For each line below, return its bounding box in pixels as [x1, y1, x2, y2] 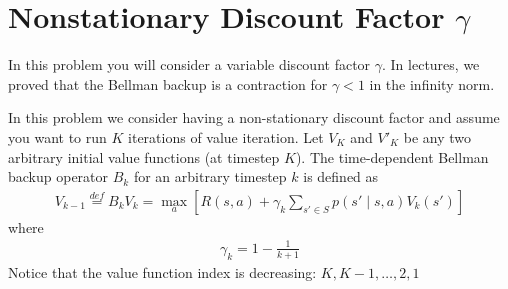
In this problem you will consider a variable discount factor [8, 54, 371, 75]
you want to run [8, 126, 107, 147]
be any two [403, 126, 472, 147]
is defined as [303, 166, 379, 187]
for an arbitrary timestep [133, 166, 287, 187]
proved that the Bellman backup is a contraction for [8, 73, 328, 94]
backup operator [8, 166, 109, 187]
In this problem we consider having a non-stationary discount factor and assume [8, 107, 500, 128]
